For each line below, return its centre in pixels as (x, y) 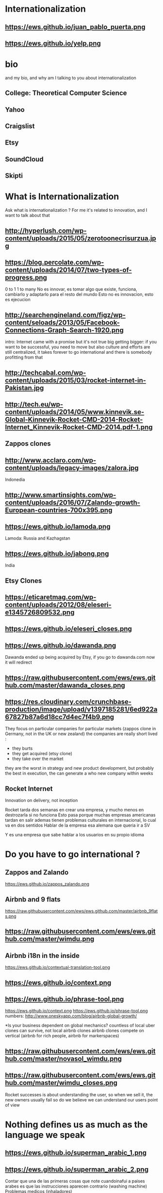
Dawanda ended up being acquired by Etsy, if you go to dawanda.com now (80, 657)
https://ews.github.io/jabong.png (57, 553)
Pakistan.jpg (24, 388)
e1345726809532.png (40, 612)
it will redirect (19, 662)
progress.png (26, 278)
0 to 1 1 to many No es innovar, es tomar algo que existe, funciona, (71, 289)
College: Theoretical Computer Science (66, 93)
